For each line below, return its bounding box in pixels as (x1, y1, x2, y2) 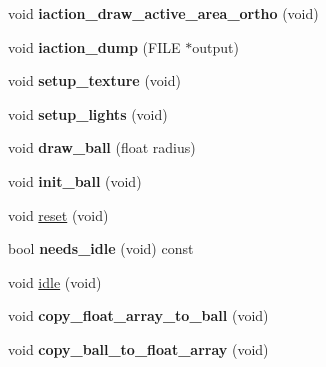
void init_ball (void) (8, 170, 142, 191)
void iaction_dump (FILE (8, 36, 181, 57)
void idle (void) (8, 271, 102, 292)
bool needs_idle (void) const (8, 238, 194, 259)
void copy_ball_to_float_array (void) (8, 338, 269, 359)
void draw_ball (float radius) (8, 137, 196, 158)
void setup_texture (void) (8, 70, 181, 91)
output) (192, 36, 239, 57)
